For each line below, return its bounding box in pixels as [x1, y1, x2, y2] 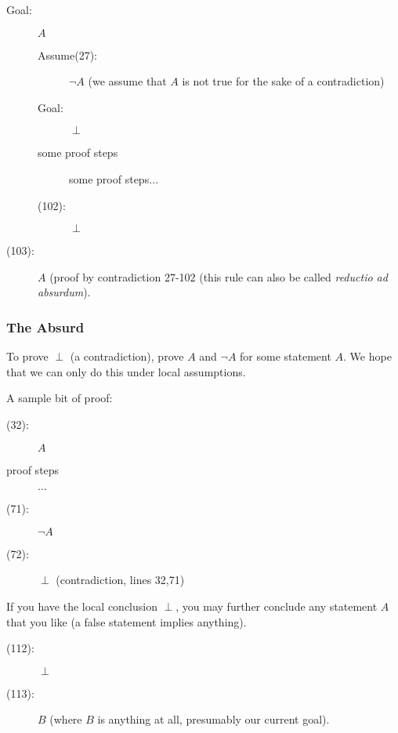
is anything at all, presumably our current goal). [97, 711, 330, 728]
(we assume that [88, 73, 167, 89]
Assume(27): [38, 46, 97, 63]
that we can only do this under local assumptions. [6, 363, 246, 379]
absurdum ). [38, 284, 91, 300]
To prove [6, 348, 49, 365]
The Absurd [6, 317, 85, 336]
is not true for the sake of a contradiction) [182, 73, 385, 89]
